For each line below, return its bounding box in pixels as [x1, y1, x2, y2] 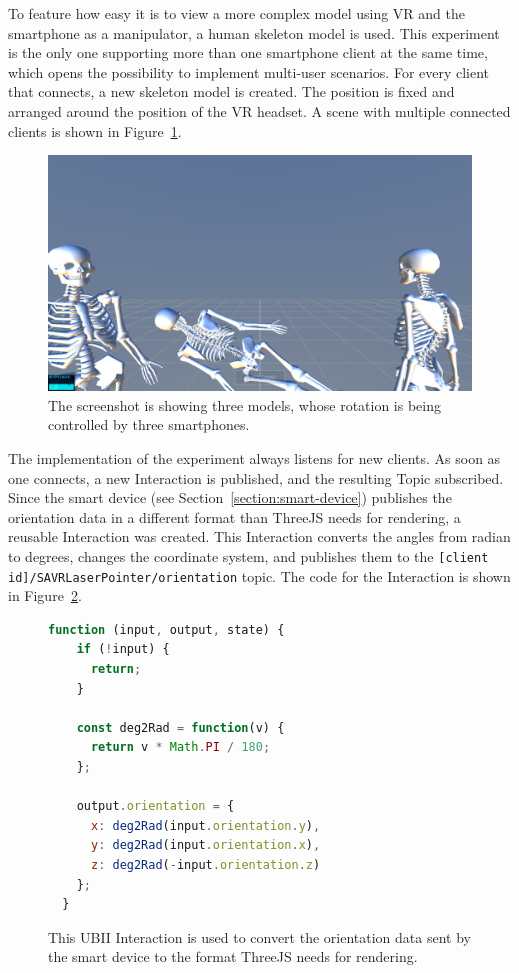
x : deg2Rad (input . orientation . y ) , [90, 818, 321, 833]
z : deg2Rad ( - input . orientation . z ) [90, 857, 321, 872]
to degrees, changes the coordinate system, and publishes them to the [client [8, 545, 489, 566]
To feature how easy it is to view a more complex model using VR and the [8, 3, 466, 23]
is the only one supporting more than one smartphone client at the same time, [8, 42, 488, 63]
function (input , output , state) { [48, 622, 285, 637]
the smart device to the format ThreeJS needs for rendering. [48, 946, 418, 967]
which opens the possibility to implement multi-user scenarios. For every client [8, 61, 490, 82]
